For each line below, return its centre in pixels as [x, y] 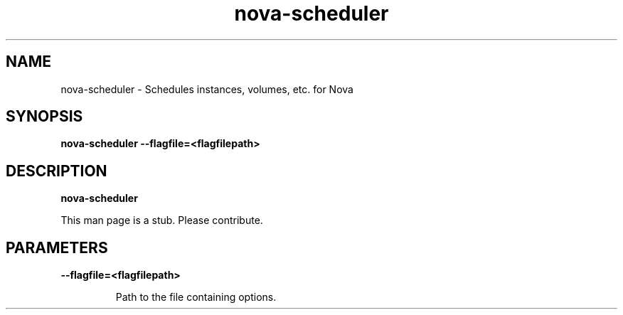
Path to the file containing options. [196, 297]
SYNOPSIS [44, 117]
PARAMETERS [57, 247]
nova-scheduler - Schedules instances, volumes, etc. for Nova [207, 89]
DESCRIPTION [57, 171]
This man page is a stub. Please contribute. [162, 220]
